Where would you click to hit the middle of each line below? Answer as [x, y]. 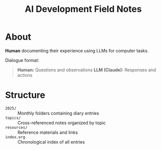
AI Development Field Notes [83, 9]
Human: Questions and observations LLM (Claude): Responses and [86, 70]
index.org [15, 137]
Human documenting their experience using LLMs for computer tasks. [77, 50]
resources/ [16, 127]
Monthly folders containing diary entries [58, 113]
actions [25, 75]
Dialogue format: [22, 60]
